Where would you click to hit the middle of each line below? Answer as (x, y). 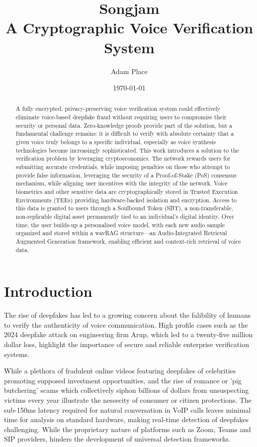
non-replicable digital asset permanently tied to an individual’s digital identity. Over (125, 217)
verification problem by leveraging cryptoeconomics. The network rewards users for (123, 158)
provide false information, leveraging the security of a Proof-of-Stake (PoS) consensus (126, 175)
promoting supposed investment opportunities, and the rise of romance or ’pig (123, 380)
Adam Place (129, 71)
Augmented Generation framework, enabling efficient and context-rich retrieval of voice (128, 241)
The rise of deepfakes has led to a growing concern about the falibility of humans (128, 315)
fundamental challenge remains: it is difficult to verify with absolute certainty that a (125, 134)
